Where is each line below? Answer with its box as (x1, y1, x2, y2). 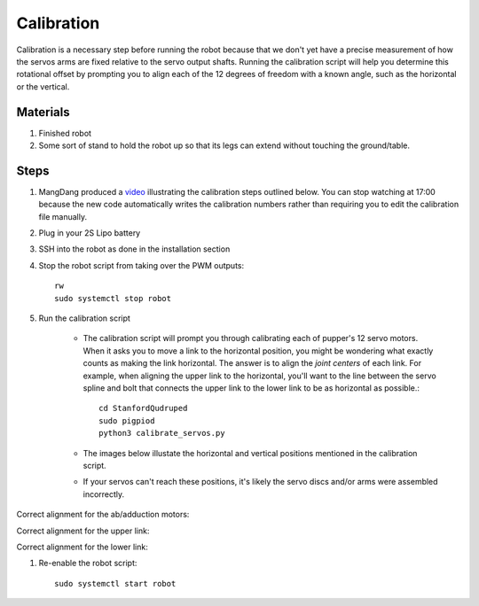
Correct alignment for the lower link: (16, 541, 148, 552)
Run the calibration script (38, 313, 130, 323)
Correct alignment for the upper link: (16, 525, 150, 536)
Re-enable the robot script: (38, 558, 137, 569)
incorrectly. (82, 488, 125, 500)
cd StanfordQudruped (98, 403, 188, 414)
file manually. (38, 211, 88, 221)
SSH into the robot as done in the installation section (38, 244, 231, 254)
